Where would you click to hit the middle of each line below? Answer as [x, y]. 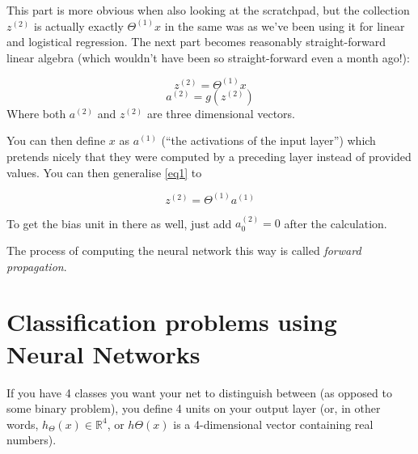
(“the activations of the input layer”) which [268, 140]
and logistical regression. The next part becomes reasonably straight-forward [196, 42]
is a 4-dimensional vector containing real [273, 424]
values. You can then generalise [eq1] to [104, 172]
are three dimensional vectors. [221, 113]
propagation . [37, 266]
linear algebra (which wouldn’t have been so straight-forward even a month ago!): [208, 57]
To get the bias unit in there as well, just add [119, 223]
